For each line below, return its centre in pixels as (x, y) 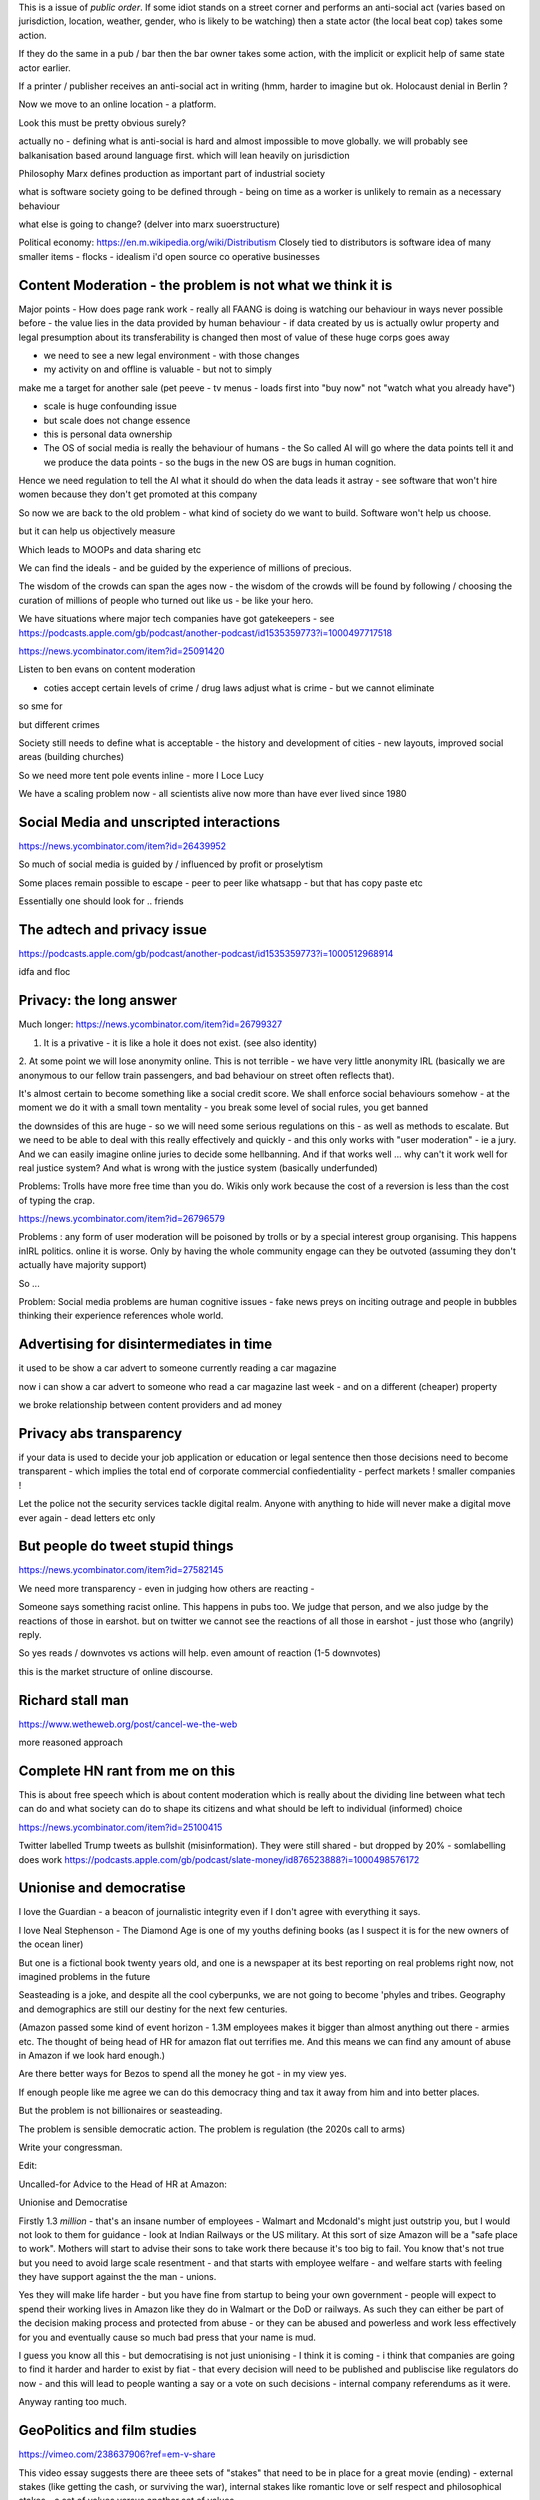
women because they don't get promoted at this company (138, 494)
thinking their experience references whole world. (121, 1316)
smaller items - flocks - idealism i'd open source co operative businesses (169, 256)
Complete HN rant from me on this (127, 1770)
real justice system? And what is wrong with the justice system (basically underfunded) (198, 1167)
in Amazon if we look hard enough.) (91, 2055)
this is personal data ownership (108, 434)
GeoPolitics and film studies (107, 2430)
